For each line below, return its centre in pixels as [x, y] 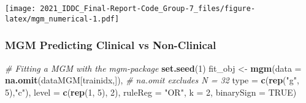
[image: [21, 9]
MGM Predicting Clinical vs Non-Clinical [111, 45]
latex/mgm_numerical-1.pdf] [62, 19]
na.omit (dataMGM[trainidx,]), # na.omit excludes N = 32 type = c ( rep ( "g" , [152, 80]
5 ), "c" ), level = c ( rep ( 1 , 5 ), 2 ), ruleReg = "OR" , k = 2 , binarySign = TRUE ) [151, 92]
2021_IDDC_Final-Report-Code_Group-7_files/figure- [148, 9]
